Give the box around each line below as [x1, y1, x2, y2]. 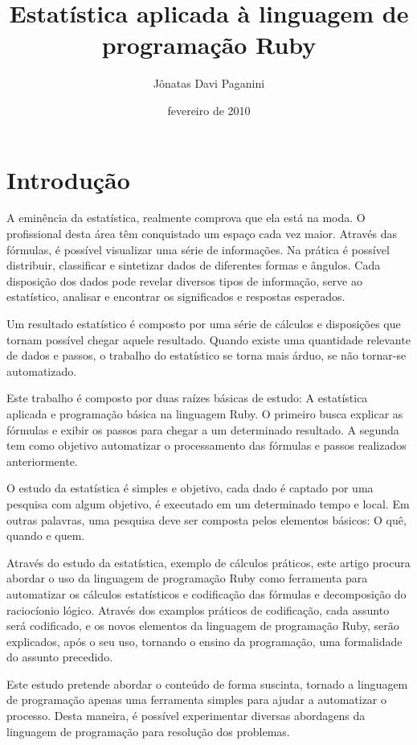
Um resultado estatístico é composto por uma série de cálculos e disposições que [6, 315, 401, 331]
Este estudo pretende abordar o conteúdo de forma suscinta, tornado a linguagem [6, 675, 408, 692]
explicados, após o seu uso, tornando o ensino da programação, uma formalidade [6, 632, 403, 649]
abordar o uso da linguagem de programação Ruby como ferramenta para [6, 570, 368, 587]
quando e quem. [6, 527, 85, 544]
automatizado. [6, 362, 77, 379]
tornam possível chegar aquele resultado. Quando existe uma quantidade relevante [6, 331, 411, 348]
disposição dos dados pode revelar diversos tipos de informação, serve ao [6, 272, 362, 289]
